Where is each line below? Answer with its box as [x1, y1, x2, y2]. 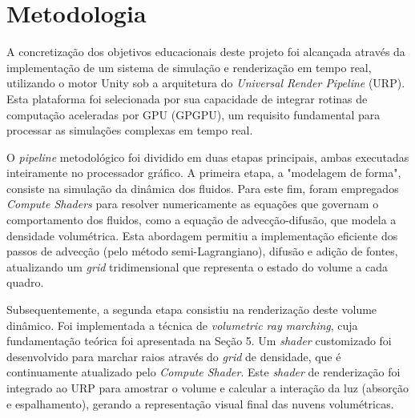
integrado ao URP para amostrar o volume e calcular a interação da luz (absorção [6, 380, 409, 396]
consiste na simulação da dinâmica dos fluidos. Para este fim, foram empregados [6, 179, 399, 196]
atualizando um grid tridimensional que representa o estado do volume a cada [6, 258, 389, 275]
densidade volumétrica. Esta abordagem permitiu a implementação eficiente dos [6, 227, 398, 243]
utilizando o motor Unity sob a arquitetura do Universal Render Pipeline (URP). [6, 74, 405, 91]
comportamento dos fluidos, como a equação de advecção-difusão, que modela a [6, 211, 397, 228]
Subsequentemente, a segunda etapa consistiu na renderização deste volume [6, 301, 377, 318]
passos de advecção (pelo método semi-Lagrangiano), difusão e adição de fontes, [6, 243, 398, 259]
